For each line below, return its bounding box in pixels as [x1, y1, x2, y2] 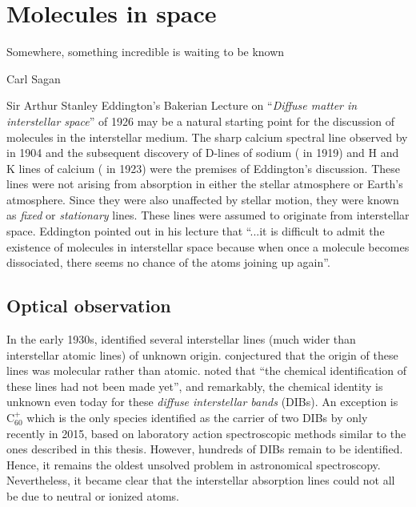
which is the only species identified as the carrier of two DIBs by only [26, 409, 368, 426]
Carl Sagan [6, 70, 61, 87]
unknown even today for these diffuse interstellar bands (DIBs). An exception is [6, 393, 398, 410]
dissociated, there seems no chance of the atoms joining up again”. [6, 254, 330, 271]
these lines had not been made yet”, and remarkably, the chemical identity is [6, 377, 383, 394]
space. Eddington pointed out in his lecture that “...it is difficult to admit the [6, 223, 385, 239]
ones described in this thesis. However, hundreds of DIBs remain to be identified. [6, 441, 403, 457]
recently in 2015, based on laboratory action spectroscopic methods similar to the [6, 425, 406, 441]
